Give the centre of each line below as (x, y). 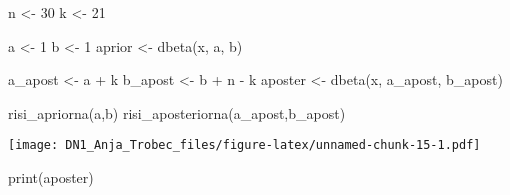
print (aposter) (51, 177)
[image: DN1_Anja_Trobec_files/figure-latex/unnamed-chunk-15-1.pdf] (244, 145)
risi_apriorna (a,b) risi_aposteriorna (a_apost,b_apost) (177, 112)
